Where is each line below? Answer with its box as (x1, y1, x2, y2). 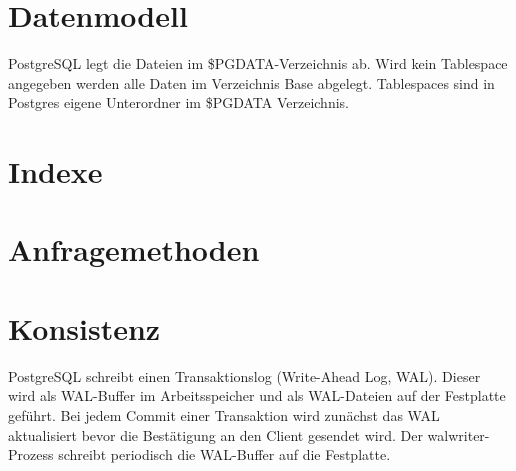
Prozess (8, 444, 54, 465)
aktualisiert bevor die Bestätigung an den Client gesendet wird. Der (8, 424, 423, 445)
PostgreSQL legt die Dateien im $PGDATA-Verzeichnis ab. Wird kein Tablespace (8, 53, 508, 74)
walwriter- (427, 424, 490, 445)
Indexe (8, 151, 103, 192)
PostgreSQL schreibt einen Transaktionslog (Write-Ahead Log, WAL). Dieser (8, 365, 481, 386)
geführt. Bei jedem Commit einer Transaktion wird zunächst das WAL (8, 404, 440, 425)
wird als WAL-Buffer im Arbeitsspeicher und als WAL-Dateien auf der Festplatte (8, 385, 506, 406)
